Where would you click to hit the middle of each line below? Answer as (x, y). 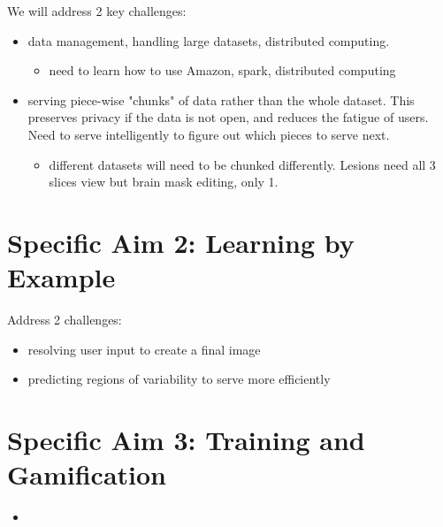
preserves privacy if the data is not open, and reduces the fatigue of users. (228, 117)
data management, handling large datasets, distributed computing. (209, 40)
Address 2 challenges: (65, 320)
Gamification (87, 474)
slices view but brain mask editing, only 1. (164, 182)
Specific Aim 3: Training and (186, 440)
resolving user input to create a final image (144, 349)
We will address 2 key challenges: (97, 11)
